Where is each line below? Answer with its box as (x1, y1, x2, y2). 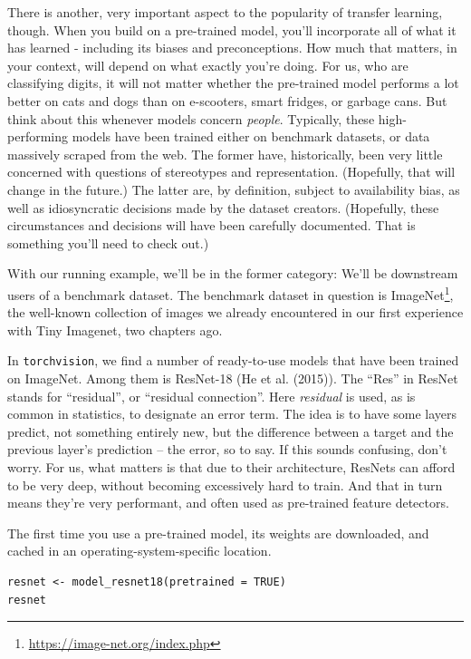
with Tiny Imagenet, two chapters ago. (7, 320, 223, 339)
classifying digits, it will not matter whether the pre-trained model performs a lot (7, 73, 459, 92)
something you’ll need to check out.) (7, 233, 209, 252)
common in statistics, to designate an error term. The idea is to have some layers (7, 404, 457, 423)
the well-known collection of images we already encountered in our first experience (7, 303, 464, 322)
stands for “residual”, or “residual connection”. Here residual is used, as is (7, 386, 416, 405)
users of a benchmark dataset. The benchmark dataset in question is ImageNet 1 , (7, 282, 454, 304)
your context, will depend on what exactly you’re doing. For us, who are (7, 55, 409, 74)
